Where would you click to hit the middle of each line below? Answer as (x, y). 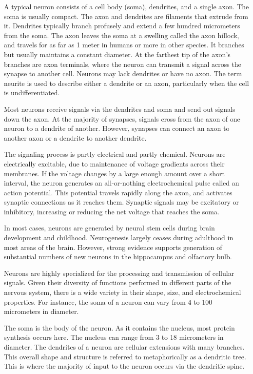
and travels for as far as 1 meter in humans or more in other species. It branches (124, 45)
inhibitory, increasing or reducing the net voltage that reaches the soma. (112, 211)
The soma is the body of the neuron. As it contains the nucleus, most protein (119, 327)
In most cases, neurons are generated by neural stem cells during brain (109, 228)
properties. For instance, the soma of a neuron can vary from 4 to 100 (108, 301)
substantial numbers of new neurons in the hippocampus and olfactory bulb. (118, 257)
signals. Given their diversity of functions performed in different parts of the (118, 282)
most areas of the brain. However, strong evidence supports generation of (113, 247)
